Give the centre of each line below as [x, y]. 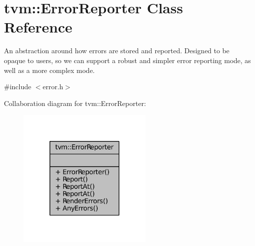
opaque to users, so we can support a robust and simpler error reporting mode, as [127, 60]
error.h [53, 87]
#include [18, 87]
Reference [38, 27]
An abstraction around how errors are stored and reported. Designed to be [117, 51]
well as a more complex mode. [50, 70]
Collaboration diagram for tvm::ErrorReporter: [75, 103]
